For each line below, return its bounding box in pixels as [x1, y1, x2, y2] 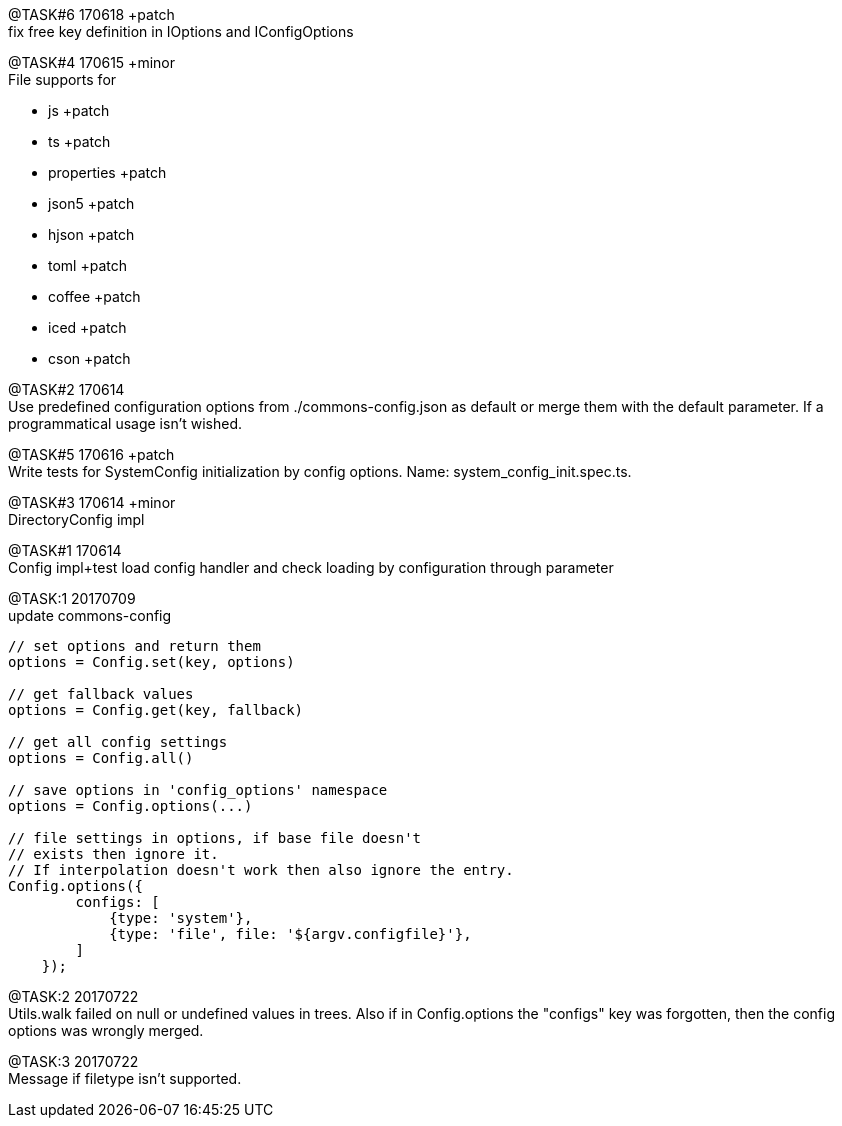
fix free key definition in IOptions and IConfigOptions [8, 23, 354, 40]
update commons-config [8, 607, 172, 624]
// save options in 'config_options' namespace [8, 782, 388, 798]
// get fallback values [8, 686, 194, 702]
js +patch [48, 102, 110, 119]
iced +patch [48, 319, 127, 336]
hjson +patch [48, 226, 135, 243]
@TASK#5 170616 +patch [8, 446, 175, 463]
